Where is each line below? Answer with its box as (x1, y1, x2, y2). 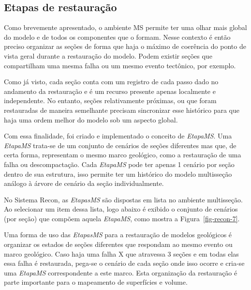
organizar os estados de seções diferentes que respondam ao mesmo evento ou (4, 239, 233, 249)
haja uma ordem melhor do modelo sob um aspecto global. (4, 114, 178, 124)
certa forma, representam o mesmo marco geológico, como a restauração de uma (4, 150, 241, 160)
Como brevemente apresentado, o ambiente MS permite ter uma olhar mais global (4, 22, 247, 32)
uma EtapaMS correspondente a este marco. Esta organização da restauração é (4, 267, 237, 277)
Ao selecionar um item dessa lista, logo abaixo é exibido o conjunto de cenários (4, 204, 238, 214)
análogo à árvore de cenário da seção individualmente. (4, 178, 164, 188)
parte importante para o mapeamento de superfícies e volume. (4, 277, 188, 287)
